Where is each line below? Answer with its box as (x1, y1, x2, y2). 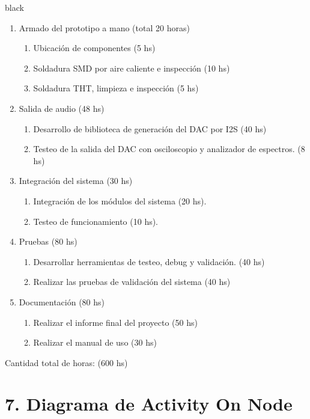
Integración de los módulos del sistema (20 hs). (33, 194, 207, 207)
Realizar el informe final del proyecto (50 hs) (33, 316, 198, 328)
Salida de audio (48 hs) (19, 102, 105, 114)
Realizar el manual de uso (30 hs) (33, 336, 157, 349)
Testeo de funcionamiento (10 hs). (33, 215, 159, 227)
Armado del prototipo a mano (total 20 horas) (19, 21, 190, 34)
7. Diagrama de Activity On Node (5, 391, 293, 416)
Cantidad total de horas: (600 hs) (5, 356, 128, 369)
